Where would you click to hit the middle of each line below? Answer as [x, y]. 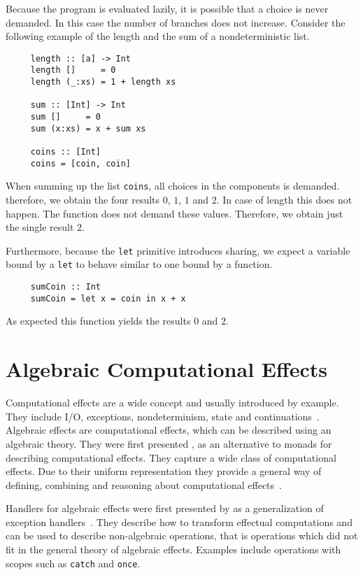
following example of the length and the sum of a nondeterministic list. [158, 36]
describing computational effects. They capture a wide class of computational [171, 457]
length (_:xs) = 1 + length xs [103, 82]
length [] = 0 [73, 70]
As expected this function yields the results [98, 321]
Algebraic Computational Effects [167, 369]
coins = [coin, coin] [80, 163]
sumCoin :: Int [66, 287]
